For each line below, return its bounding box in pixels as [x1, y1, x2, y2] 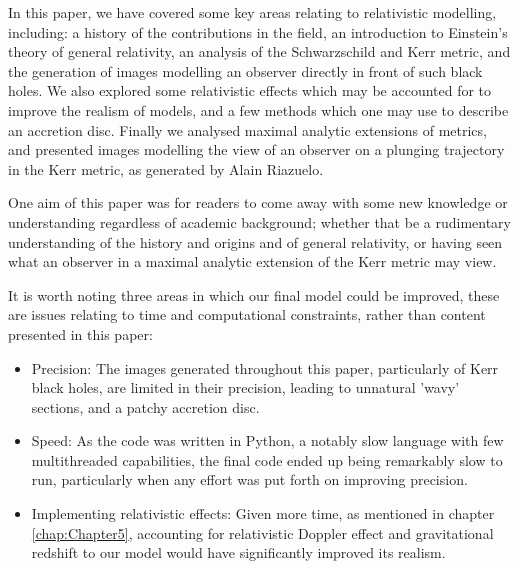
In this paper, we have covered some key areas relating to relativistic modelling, [8, 2, 497, 22]
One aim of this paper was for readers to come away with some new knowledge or [8, 192, 508, 213]
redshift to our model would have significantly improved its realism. [31, 542, 446, 563]
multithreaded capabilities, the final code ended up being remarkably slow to [31, 449, 503, 470]
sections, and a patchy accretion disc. [31, 396, 260, 417]
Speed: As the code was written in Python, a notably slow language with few [31, 430, 504, 451]
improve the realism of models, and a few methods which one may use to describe [8, 99, 509, 120]
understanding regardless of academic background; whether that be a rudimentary [8, 211, 511, 232]
